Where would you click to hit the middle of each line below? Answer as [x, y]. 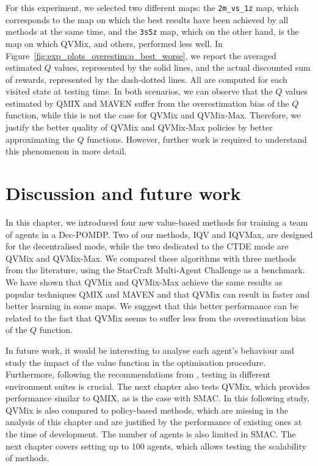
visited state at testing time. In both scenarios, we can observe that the [139, 91]
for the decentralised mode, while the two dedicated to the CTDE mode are [147, 246]
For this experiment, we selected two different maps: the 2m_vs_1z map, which [152, 7]
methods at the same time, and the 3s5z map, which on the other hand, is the [152, 31]
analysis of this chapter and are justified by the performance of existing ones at [154, 422]
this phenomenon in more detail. [66, 151]
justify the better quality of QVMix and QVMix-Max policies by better [139, 127]
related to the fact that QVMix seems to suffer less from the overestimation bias [156, 317]
